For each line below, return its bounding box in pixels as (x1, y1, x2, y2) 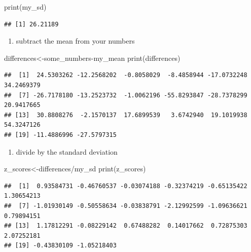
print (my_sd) (4, 2, 47, 12)
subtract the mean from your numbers (16, 35, 135, 46)
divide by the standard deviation (16, 146, 118, 157)
